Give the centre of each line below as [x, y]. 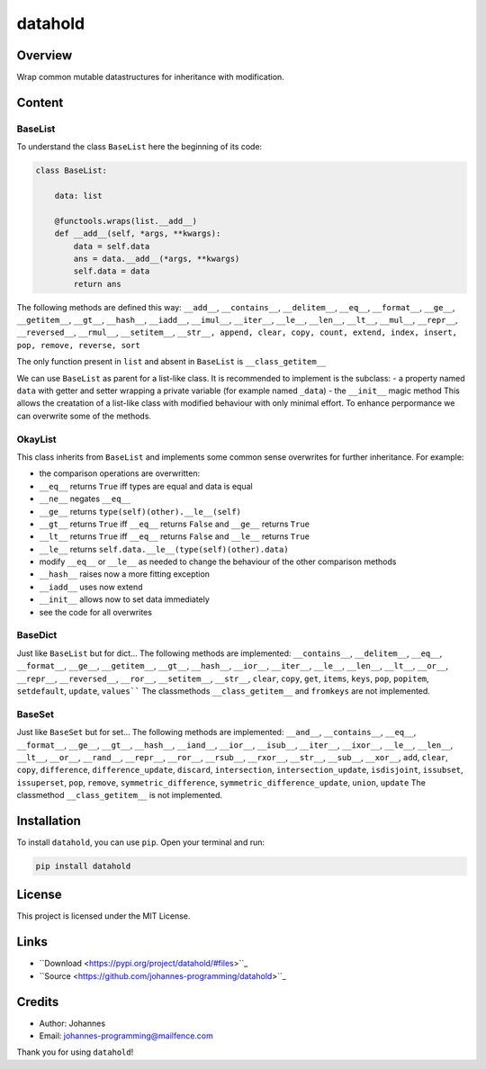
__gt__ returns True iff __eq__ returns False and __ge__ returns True [175, 524]
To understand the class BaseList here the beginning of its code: [139, 147]
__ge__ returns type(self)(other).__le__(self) [140, 511]
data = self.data [112, 246]
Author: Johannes [72, 1023]
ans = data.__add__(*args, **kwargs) [157, 258]
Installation [49, 820]
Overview [45, 55]
